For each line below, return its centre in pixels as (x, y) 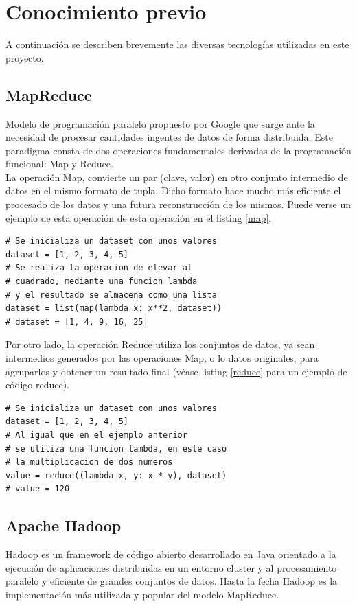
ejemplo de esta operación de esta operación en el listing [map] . (139, 217)
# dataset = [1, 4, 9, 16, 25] (77, 322)
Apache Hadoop (64, 525)
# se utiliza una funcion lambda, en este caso (116, 448)
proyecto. (25, 57)
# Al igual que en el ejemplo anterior (96, 435)
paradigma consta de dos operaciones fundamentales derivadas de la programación (178, 150)
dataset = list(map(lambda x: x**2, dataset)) (114, 308)
